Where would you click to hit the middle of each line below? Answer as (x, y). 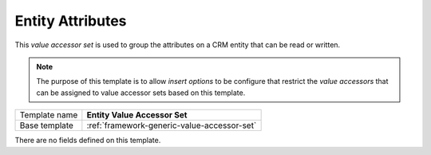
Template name (49, 115)
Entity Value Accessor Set (137, 115)
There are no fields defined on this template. (88, 141)
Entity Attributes (71, 21)
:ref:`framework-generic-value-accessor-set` (172, 125)
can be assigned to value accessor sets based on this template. (141, 93)
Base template (46, 125)
